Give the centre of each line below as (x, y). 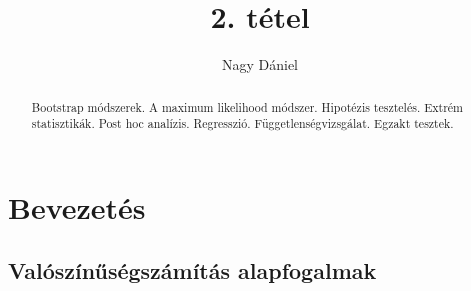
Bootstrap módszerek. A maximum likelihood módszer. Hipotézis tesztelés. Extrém (247, 106)
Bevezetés (77, 206)
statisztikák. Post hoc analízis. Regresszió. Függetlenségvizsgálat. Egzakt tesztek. (242, 123)
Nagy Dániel (260, 64)
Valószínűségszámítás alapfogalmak (192, 270)
